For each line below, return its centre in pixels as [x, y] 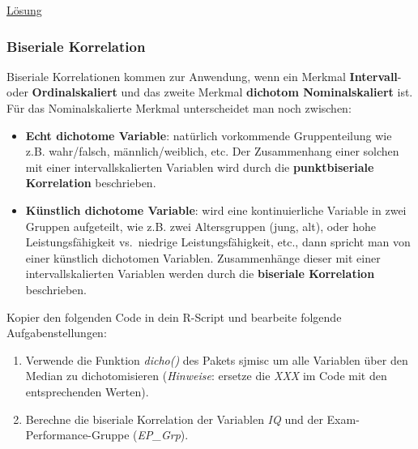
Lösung [24, 10]
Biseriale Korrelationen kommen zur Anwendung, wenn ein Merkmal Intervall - [204, 76]
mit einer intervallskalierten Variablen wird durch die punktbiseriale [200, 167]
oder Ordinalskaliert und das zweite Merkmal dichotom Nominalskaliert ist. [210, 92]
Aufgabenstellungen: [57, 333]
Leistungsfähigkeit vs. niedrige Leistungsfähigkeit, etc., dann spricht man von [218, 242]
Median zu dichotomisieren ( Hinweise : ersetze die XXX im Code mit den [206, 376]
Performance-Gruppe [77, 435]
